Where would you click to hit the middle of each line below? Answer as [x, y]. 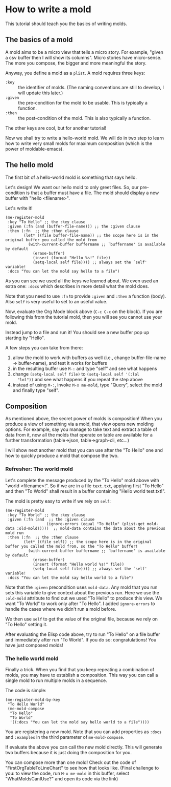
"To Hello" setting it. [26, 624]
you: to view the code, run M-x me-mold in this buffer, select [67, 773]
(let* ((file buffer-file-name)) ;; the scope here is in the [91, 235]
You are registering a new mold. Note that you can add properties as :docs [83, 732]
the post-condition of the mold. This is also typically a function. [84, 118]
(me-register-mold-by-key [33, 700]
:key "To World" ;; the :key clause [46, 515]
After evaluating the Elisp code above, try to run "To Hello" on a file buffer [83, 634]
